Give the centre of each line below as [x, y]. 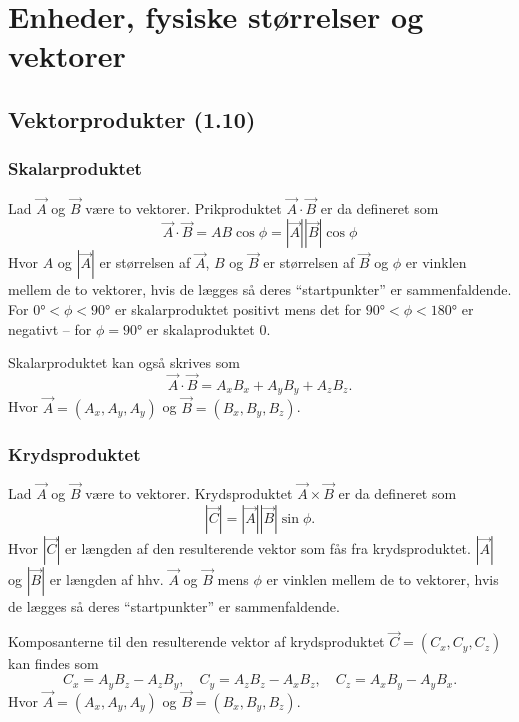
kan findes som [53, 663]
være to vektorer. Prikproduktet [183, 207]
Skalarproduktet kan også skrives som [124, 362]
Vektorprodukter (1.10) [132, 118]
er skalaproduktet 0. [208, 328]
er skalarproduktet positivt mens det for [238, 308]
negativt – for [50, 328]
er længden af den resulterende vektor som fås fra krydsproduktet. [268, 547]
